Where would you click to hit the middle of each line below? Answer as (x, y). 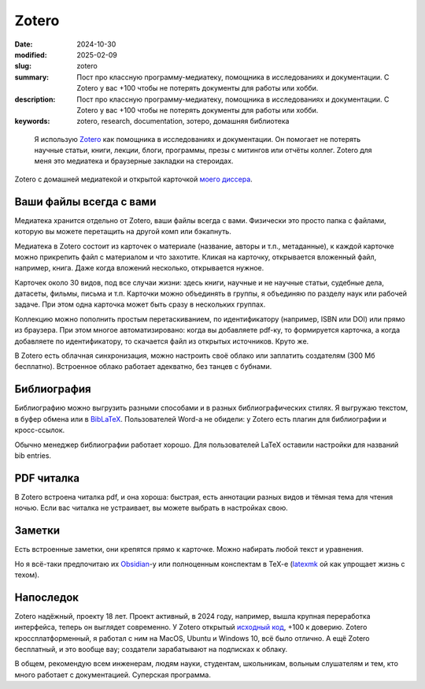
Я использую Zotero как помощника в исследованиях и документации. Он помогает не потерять (198, 139)
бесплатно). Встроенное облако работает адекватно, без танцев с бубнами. (143, 367)
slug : (23, 66)
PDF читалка (47, 478)
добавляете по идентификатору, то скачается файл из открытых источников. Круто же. (162, 341)
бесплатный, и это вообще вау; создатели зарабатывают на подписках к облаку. (151, 649)
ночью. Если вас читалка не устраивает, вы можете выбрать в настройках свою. (152, 508)
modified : (31, 54)
